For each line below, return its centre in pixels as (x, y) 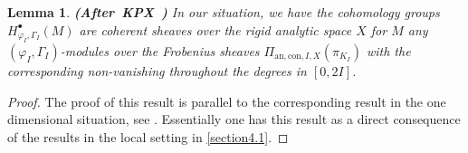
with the (388, 51)
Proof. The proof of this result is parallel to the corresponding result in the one (227, 101)
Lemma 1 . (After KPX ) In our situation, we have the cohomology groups (224, 12)
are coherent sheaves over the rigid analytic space (215, 29)
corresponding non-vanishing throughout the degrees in (157, 71)
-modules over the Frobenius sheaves (160, 51)
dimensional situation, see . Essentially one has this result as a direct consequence (234, 119)
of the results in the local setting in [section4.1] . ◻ (148, 136)
